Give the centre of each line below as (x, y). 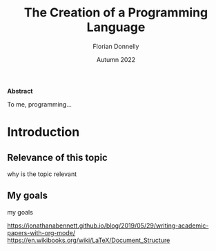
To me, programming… (40, 104)
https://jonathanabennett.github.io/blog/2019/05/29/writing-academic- (108, 226)
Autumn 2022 (116, 59)
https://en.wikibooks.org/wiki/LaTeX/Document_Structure (89, 240)
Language (116, 27)
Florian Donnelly (116, 46)
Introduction (43, 132)
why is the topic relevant (42, 174)
